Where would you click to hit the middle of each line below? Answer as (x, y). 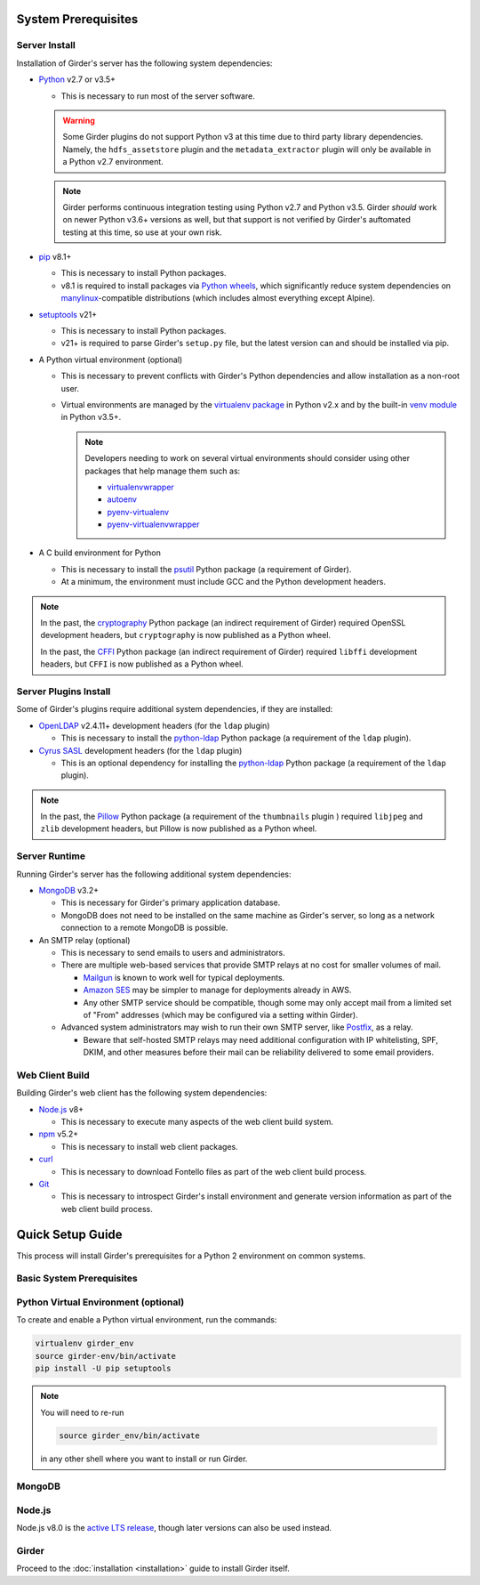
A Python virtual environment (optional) (111, 360)
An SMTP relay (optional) (84, 940)
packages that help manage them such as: (163, 471)
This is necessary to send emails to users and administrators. (173, 952)
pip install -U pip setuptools (104, 1369)
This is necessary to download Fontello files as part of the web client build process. (214, 1171)
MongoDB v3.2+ (69, 891)
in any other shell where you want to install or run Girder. (144, 1459)
